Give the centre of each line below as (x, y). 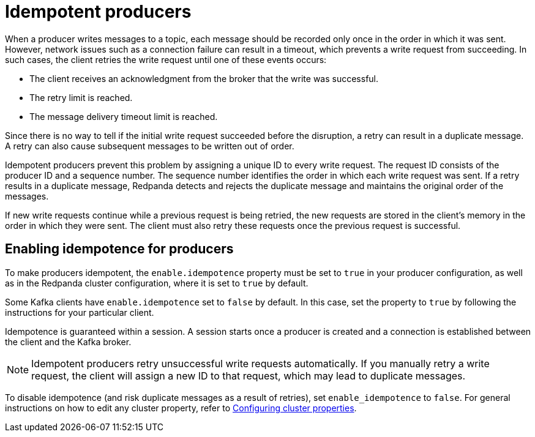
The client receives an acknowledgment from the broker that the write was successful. (204, 78)
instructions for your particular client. (80, 312)
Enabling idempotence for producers (119, 249)
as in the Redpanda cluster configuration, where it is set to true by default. (157, 283)
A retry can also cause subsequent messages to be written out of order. (150, 146)
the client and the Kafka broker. (68, 342)
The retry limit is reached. (81, 97)
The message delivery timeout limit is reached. (124, 116)
